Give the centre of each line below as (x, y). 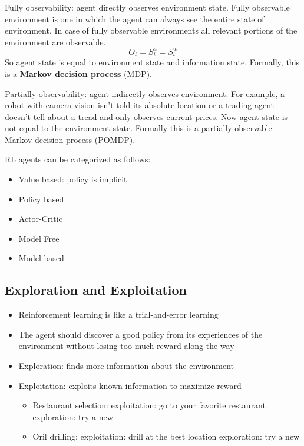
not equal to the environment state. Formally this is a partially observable (138, 128)
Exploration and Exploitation (96, 290)
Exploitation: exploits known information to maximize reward (130, 385)
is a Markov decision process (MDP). (78, 73)
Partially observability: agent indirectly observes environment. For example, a (145, 93)
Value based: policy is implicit (73, 179)
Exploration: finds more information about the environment (126, 366)
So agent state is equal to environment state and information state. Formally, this (152, 62)
